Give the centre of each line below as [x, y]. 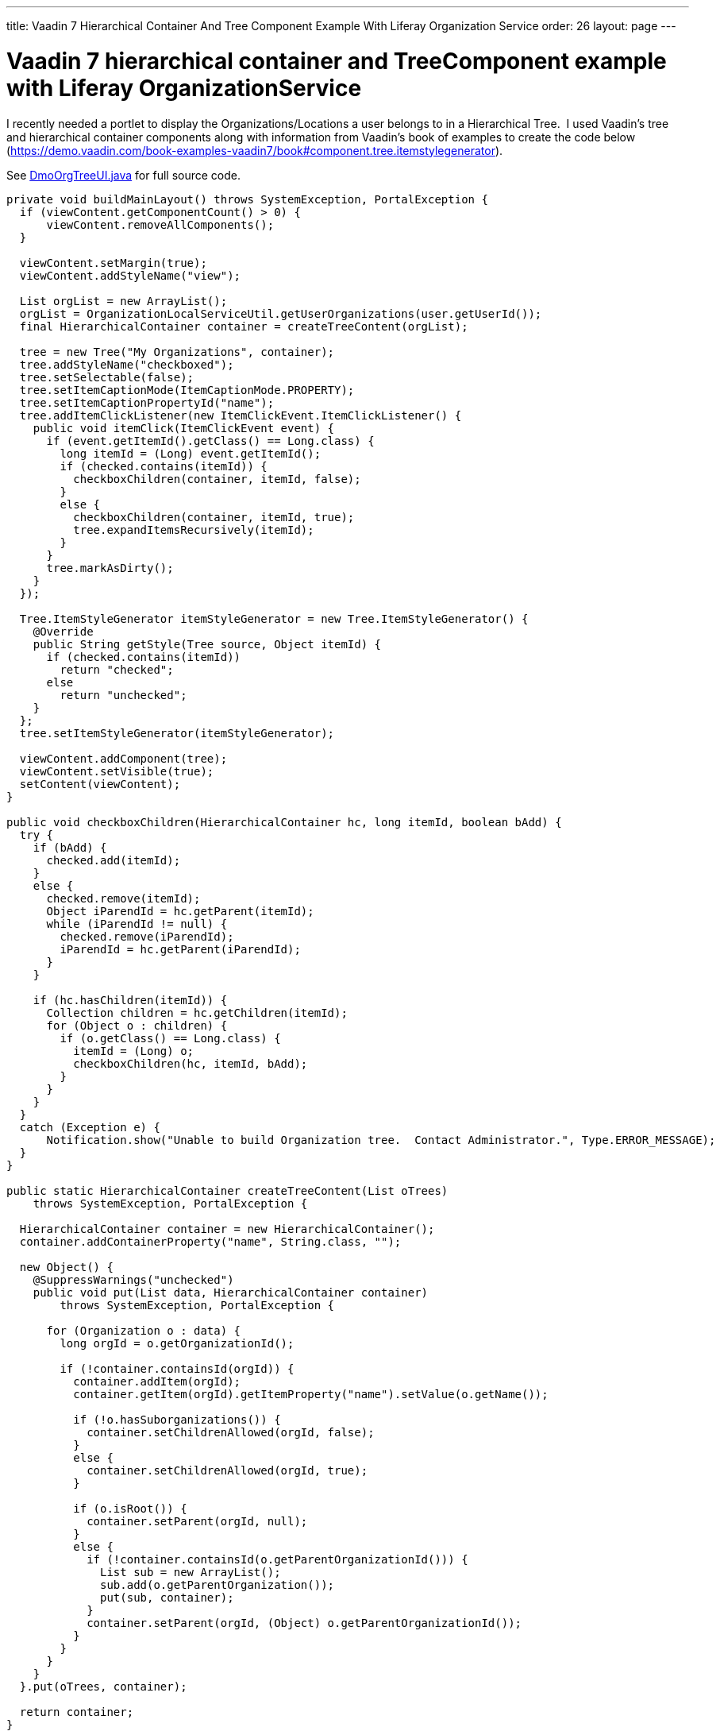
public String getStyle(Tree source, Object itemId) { [207, 644]
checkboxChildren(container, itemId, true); [214, 517]
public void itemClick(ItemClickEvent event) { [184, 428]
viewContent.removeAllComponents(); [160, 224]
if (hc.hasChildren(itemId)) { [130, 1000]
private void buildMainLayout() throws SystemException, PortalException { [247, 199]
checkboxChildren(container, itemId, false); [217, 479]
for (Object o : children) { [137, 1025]
